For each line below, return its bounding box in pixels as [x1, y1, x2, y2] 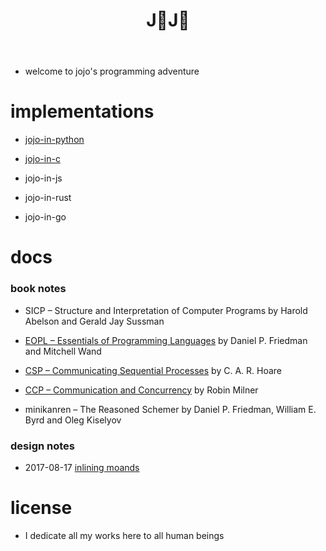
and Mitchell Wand [24, 345, 102, 357]
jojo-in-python [24, 134, 85, 146]
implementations [10, 100, 155, 123]
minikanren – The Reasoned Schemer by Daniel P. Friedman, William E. [24, 403, 317, 415]
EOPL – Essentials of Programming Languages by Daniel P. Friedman [24, 334, 308, 346]
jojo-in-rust [24, 192, 72, 204]
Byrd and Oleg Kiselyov [24, 414, 122, 426]
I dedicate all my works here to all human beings [24, 529, 225, 541]
